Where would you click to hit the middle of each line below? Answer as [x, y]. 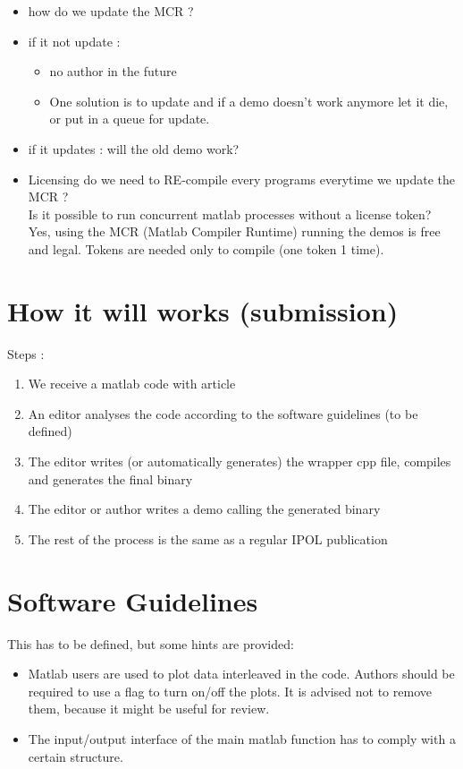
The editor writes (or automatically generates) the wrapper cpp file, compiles [240, 461]
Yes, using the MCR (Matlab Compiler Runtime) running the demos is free [234, 231]
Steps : [26, 353]
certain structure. [76, 756]
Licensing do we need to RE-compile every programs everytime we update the [242, 179]
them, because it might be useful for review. [149, 709]
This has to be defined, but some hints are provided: [151, 643]
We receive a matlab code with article [132, 384]
